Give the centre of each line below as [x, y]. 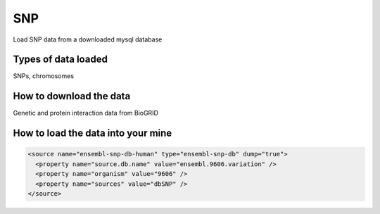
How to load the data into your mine [93, 133]
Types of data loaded [61, 59]
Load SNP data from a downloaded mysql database [88, 39]
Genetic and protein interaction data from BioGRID [85, 113]
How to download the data [72, 96]
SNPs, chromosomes [43, 76]
